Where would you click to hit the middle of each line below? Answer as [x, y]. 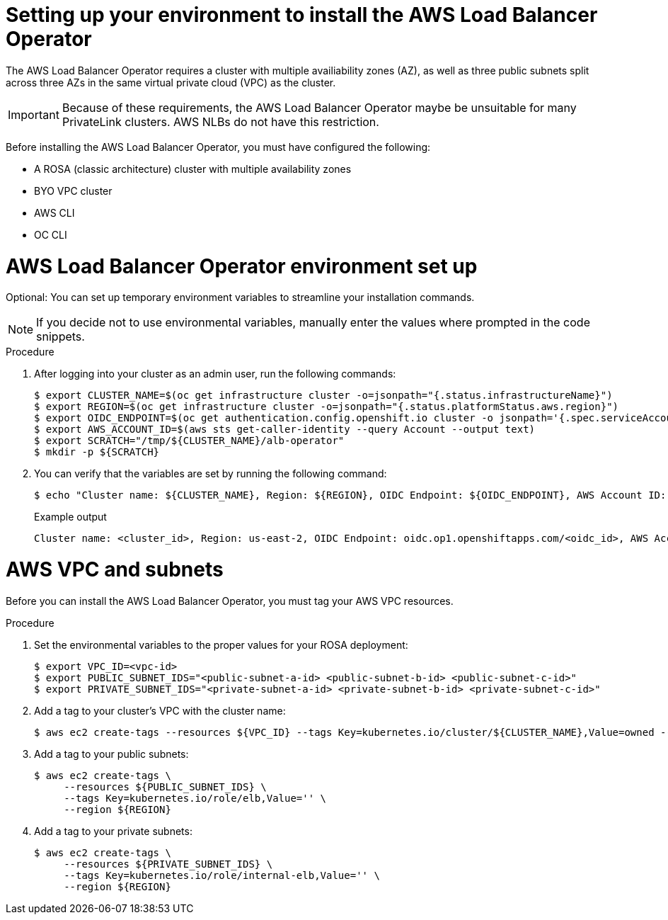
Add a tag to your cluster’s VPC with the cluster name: [160, 710]
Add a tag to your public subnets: [111, 754]
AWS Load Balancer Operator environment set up [242, 266]
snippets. [61, 337]
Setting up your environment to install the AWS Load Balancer [302, 15]
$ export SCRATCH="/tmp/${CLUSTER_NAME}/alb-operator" [189, 441]
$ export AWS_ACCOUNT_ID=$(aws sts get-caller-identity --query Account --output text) [285, 430]
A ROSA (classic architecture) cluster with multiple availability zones [193, 169]
